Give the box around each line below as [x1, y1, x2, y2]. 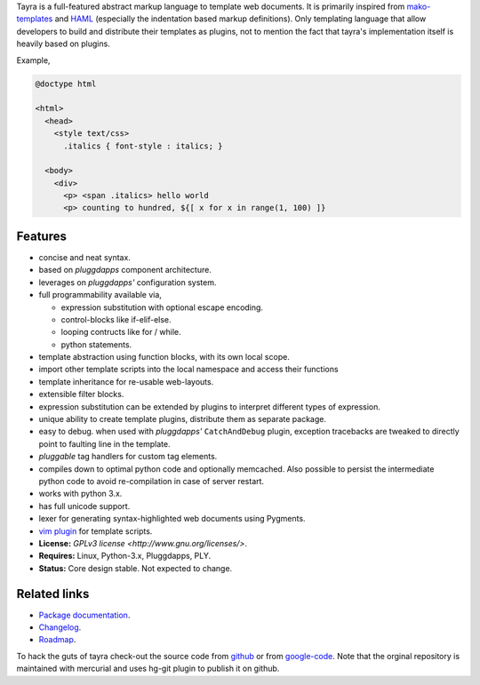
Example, [16, 54, 51, 66]
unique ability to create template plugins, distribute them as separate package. [38, 414, 326, 425]
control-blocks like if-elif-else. [60, 314, 172, 324]
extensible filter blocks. [38, 389, 124, 400]
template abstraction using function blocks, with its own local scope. [38, 352, 291, 362]
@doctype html [35, 78, 97, 89]
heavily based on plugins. [16, 38, 110, 49]
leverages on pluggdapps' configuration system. [38, 276, 217, 288]
